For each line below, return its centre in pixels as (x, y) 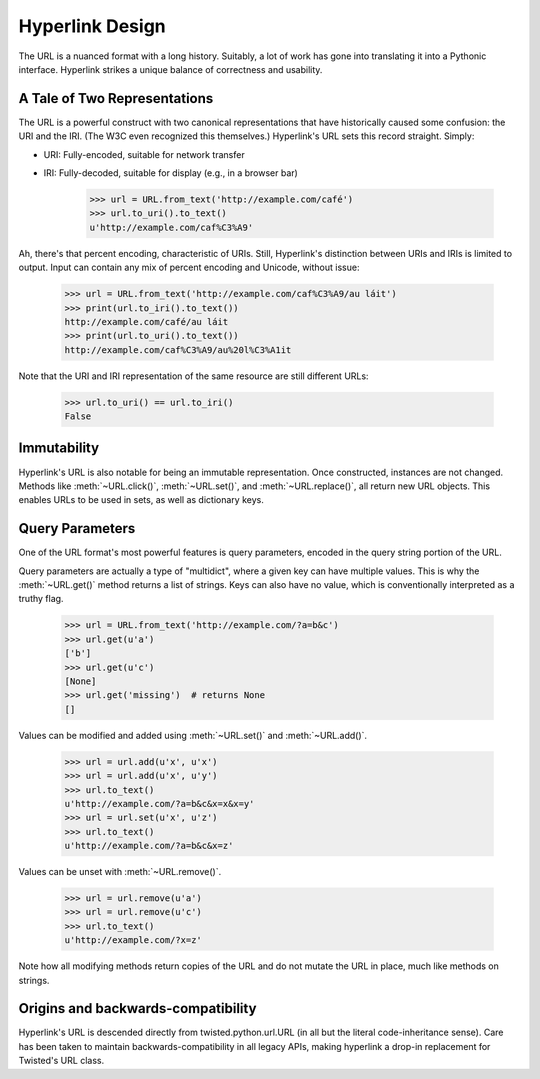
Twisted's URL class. (61, 1061)
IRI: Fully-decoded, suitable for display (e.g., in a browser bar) (171, 173)
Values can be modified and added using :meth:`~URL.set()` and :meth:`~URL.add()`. (193, 735)
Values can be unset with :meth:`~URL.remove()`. (120, 872)
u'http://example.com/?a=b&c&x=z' (149, 846)
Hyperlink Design (92, 26)
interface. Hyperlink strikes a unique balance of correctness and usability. (170, 69)
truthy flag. (41, 599)
